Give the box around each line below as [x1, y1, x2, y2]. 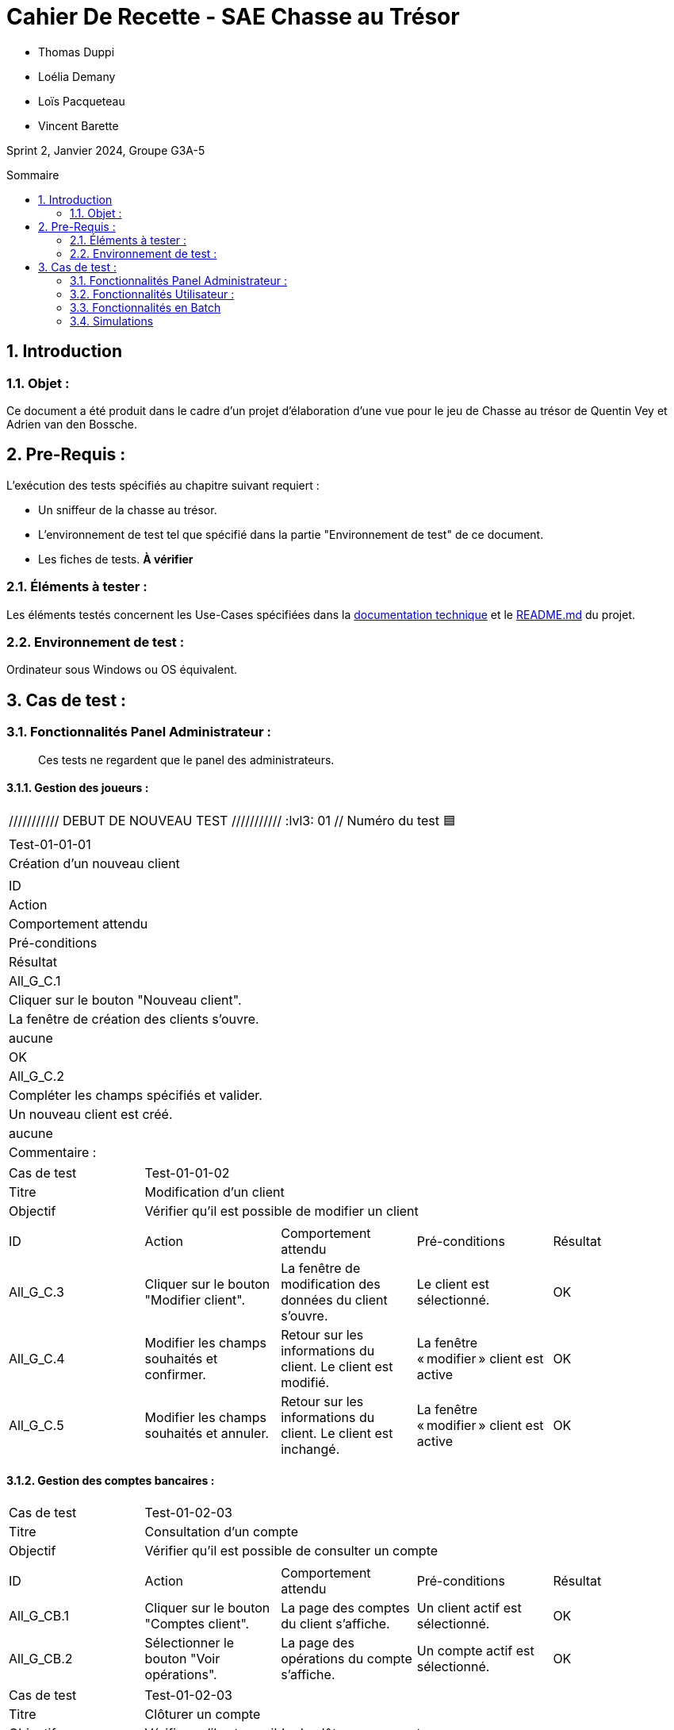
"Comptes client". [144, 1615, 250, 1632]
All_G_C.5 [9, 1417, 64, 1433]
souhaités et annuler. [144, 1424, 270, 1441]
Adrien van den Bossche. [6, 417, 138, 431]
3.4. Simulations [70, 313, 154, 328]
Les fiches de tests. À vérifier [38, 552, 193, 566]
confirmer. [144, 1366, 206, 1382]
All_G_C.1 [9, 972, 61, 989]
